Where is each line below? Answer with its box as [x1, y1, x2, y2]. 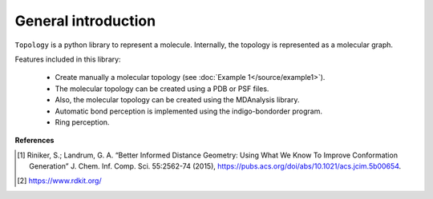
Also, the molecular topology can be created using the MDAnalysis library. [55, 95, 300, 105]
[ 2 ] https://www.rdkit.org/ [17, 176, 102, 185]
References [14, 136, 55, 145]
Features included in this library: [14, 54, 121, 64]
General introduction [14, 12, 156, 30]
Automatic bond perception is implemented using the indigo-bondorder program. [55, 106, 323, 116]
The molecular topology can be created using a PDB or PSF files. [55, 84, 269, 94]
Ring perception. [55, 117, 110, 127]
